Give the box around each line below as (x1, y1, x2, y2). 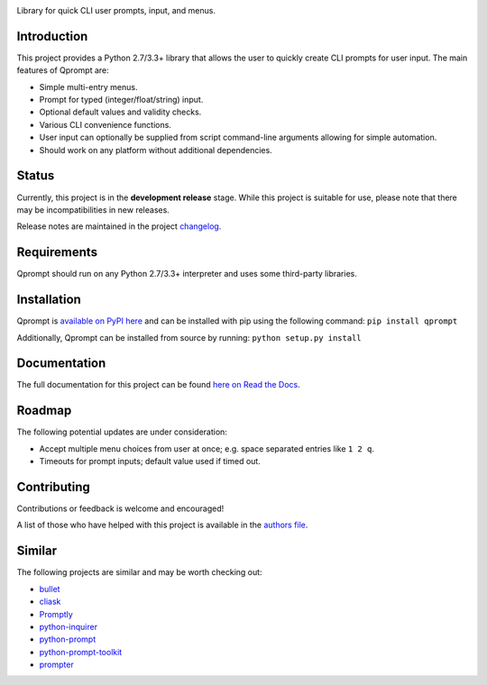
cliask (39, 596, 61, 607)
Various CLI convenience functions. (39, 119, 171, 130)
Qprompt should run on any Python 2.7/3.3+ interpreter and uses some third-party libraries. (16, 269, 358, 279)
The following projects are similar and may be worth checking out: (16, 567, 262, 578)
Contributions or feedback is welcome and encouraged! (16, 503, 225, 514)
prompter (39, 659, 74, 671)
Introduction (16, 28, 88, 44)
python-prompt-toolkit (39, 646, 123, 657)
